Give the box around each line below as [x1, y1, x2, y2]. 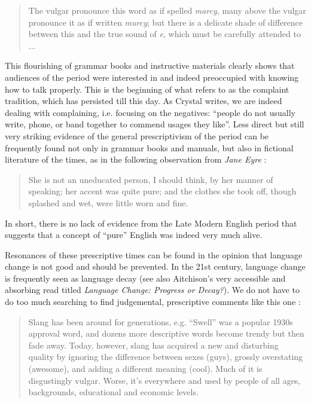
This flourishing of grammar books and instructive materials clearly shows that [5, 59, 295, 72]
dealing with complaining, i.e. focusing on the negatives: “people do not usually [5, 106, 295, 118]
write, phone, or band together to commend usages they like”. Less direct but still [5, 118, 304, 130]
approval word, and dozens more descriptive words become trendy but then [28, 327, 304, 340]
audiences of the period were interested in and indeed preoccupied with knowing [5, 71, 299, 83]
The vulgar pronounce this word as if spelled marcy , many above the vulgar [28, 4, 306, 16]
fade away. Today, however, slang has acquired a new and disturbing [28, 338, 279, 351]
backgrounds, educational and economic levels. [28, 386, 199, 398]
